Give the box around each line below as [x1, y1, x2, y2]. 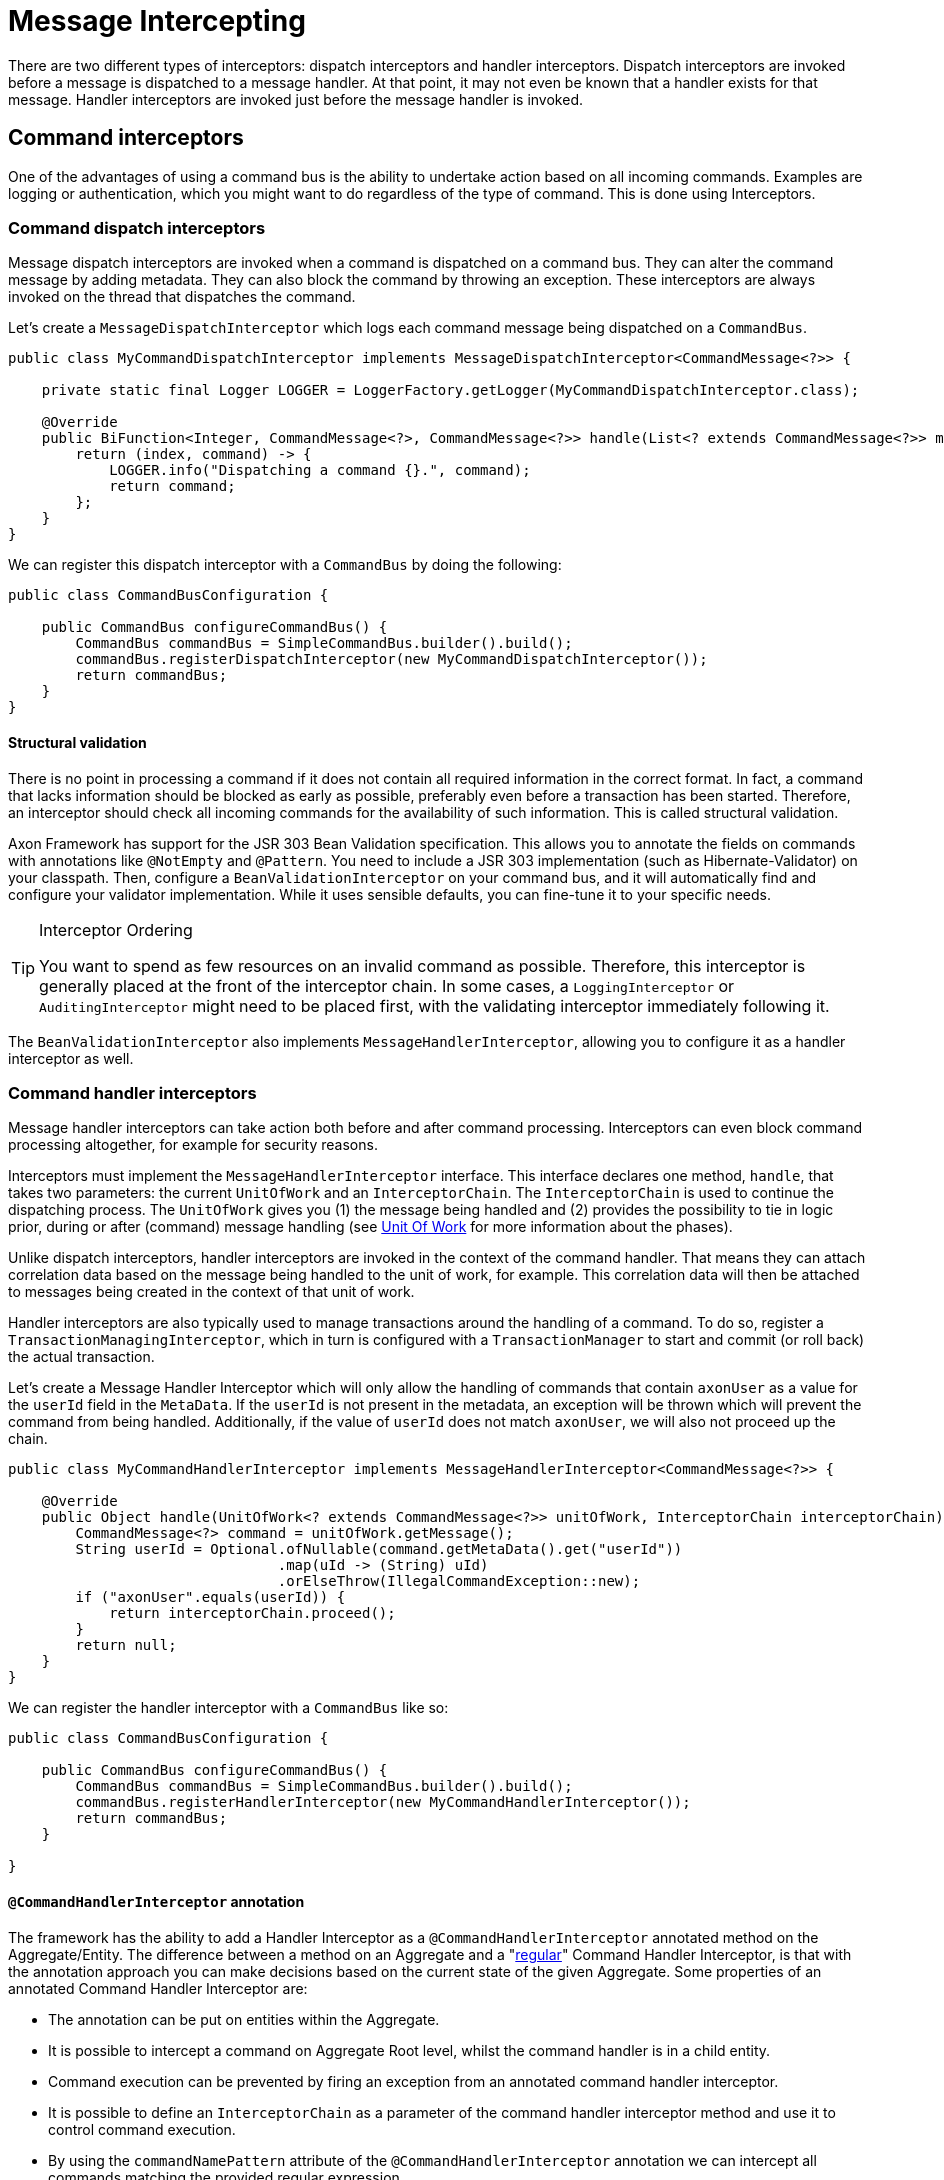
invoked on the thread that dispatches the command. [8, 288, 356, 306]
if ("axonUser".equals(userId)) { [75, 1589, 346, 1606]
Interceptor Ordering [39, 919, 193, 940]
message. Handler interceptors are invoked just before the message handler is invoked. [8, 90, 583, 108]
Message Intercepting [8, 4, 306, 38]
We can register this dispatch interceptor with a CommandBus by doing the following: [8, 556, 562, 574]
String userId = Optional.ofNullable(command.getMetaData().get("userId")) [75, 1541, 683, 1558]
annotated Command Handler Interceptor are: [8, 1979, 308, 1997]
